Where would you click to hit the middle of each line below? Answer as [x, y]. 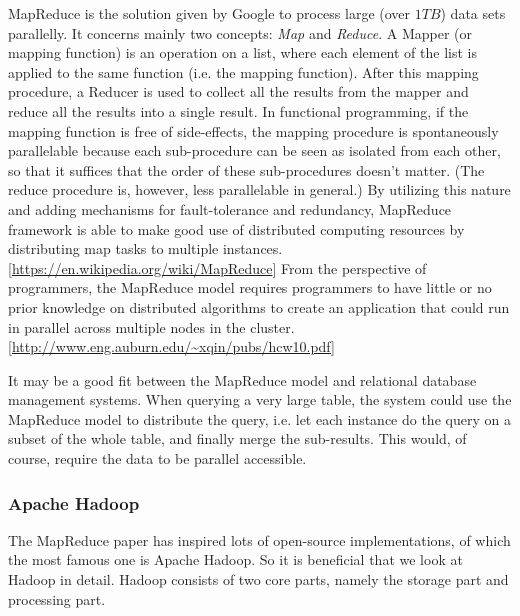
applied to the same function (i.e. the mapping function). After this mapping [243, 71]
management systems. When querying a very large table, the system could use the [260, 399]
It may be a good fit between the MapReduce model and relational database [242, 379]
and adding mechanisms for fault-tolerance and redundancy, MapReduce [230, 208]
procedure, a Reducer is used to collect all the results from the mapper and [238, 91]
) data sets [473, 13]
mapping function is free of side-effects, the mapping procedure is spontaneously [253, 130]
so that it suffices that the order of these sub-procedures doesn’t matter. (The [246, 169]
